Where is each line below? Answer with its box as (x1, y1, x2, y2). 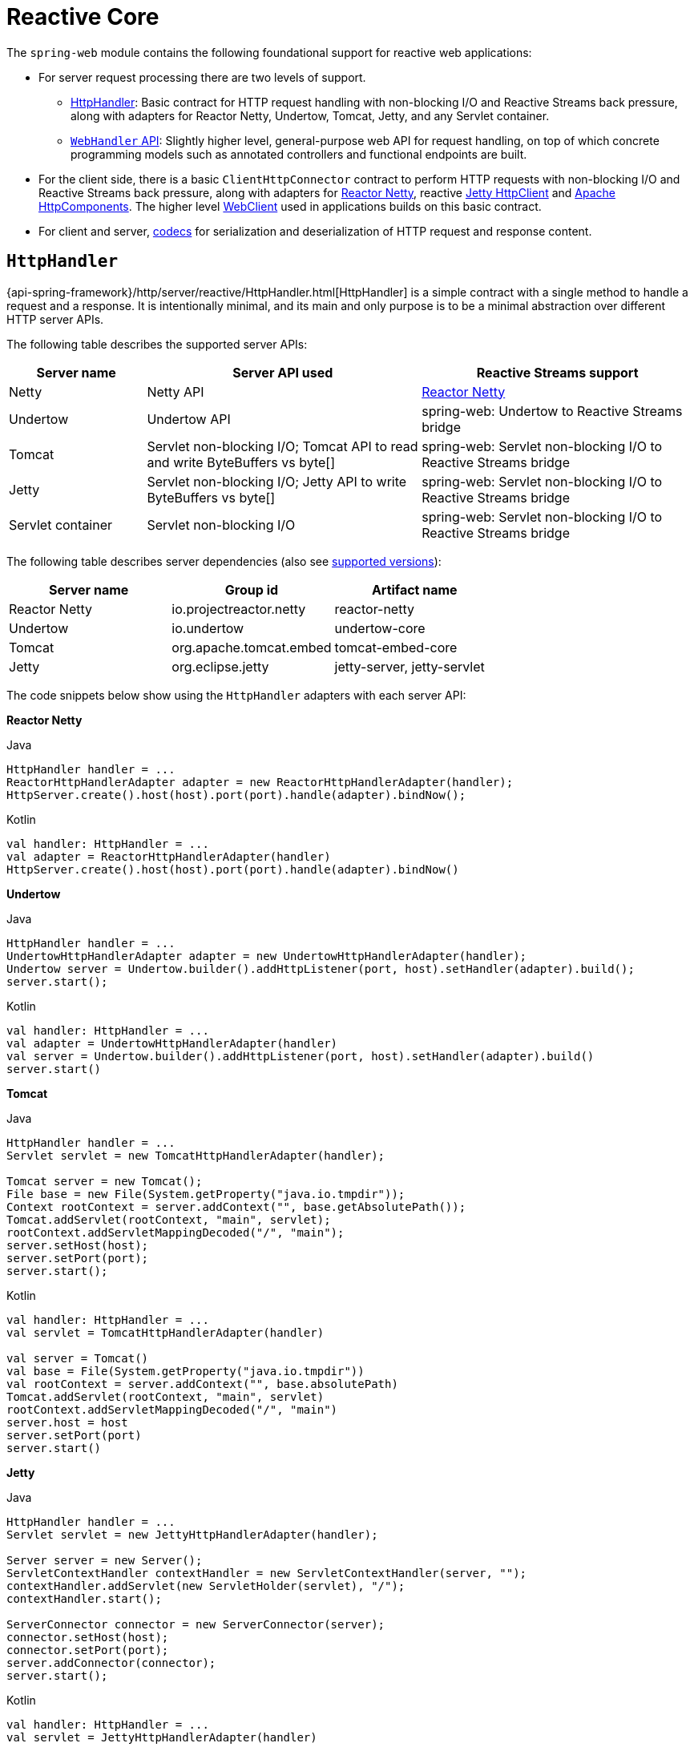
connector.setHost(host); (6, 1630, 169, 1644)
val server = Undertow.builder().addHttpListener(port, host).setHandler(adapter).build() (6, 1049, 595, 1063)
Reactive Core (6, 3, 159, 30)
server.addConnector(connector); (6, 1656, 216, 1669)
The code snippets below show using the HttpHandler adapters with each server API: (6, 688, 466, 702)
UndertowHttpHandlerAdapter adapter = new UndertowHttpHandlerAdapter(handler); (6, 949, 527, 962)
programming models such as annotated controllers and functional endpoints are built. (71, 147, 527, 161)
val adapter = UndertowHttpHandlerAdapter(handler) (6, 1036, 338, 1050)
